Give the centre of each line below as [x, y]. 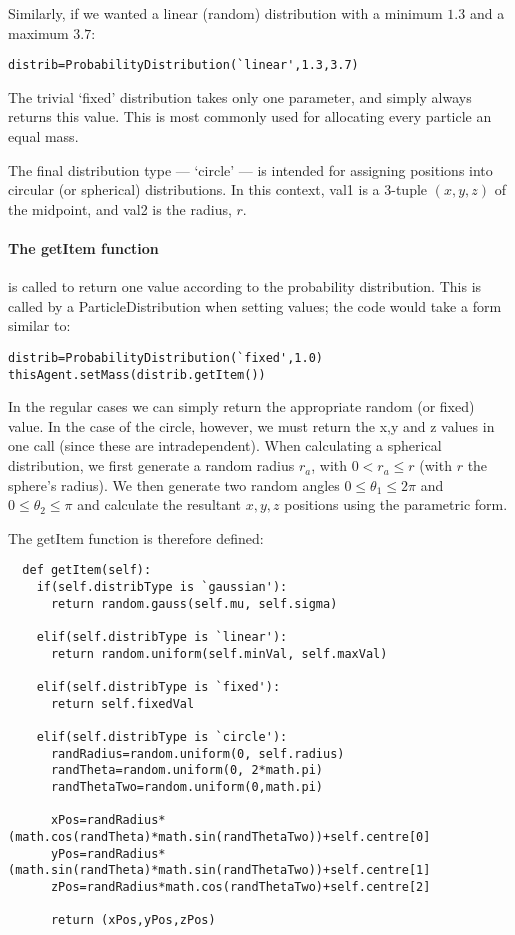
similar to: [39, 325]
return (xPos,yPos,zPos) [133, 920]
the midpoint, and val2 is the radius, [120, 208]
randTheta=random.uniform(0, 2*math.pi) [186, 770]
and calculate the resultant [159, 504]
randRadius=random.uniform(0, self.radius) [197, 753]
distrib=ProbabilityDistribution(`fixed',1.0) [165, 357]
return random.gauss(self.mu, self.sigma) [194, 603]
